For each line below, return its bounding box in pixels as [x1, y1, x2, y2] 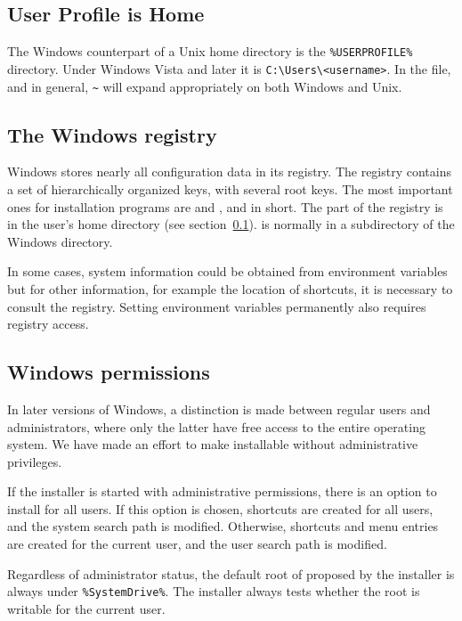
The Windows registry [7, 120, 217, 148]
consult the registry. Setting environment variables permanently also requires [7, 297, 426, 315]
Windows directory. [7, 232, 113, 250]
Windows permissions [7, 358, 210, 386]
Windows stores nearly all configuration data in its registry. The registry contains [7, 162, 451, 181]
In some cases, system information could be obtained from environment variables [7, 262, 448, 281]
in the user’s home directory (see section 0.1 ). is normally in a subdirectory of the [7, 215, 455, 233]
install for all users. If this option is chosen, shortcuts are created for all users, [7, 499, 434, 518]
